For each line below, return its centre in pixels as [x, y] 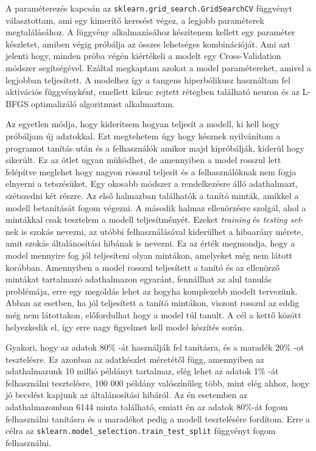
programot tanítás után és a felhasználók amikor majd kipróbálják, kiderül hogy [155, 148]
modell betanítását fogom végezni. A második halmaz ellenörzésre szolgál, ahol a [156, 207]
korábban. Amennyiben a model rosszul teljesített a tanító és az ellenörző [142, 267]
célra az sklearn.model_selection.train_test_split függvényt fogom [141, 431]
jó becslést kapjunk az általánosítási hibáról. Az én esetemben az [127, 395]
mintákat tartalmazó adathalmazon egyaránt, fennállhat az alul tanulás [139, 279]
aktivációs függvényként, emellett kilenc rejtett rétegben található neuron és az [153, 92]
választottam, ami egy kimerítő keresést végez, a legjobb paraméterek [135, 20]
